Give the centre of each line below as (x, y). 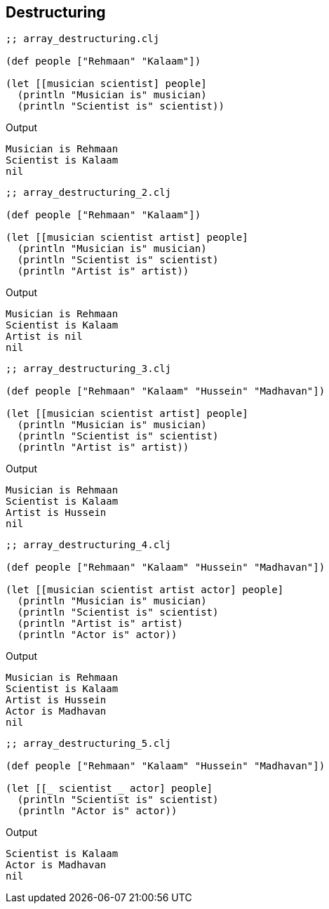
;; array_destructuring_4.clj (89, 545)
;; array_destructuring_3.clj (89, 369)
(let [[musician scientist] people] (106, 84)
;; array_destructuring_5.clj (89, 744)
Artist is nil (44, 337)
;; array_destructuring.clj (83, 39)
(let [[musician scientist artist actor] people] (145, 590)
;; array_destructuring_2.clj (89, 193)
